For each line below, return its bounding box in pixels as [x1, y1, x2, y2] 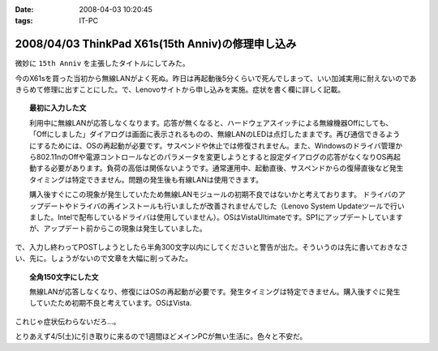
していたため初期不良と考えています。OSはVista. [29, 298, 192, 308]
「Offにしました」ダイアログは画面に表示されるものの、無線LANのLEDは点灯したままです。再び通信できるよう [29, 130, 401, 139]
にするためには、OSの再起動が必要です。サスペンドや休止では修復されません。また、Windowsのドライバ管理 [29, 140, 396, 150]
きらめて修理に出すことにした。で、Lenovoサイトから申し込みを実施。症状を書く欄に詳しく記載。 [15, 85, 345, 95]
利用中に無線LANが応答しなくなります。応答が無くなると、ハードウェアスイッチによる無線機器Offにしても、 [29, 118, 393, 127]
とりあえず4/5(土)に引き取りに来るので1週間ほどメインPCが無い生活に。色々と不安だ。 [15, 332, 307, 341]
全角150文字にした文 [29, 272, 99, 281]
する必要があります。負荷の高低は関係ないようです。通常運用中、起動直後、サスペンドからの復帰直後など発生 [36, 163, 404, 173]
